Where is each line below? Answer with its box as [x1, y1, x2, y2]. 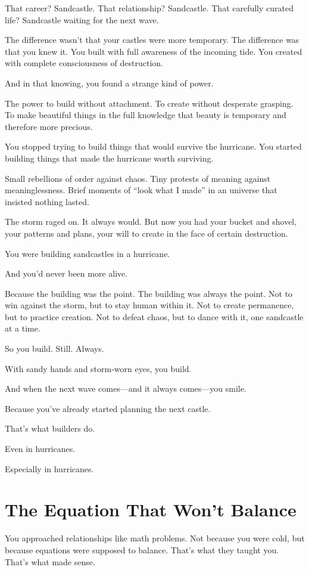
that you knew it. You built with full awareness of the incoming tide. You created [5, 45, 302, 57]
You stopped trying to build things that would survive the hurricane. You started [5, 140, 302, 153]
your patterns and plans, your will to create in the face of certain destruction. [5, 227, 288, 239]
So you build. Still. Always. [5, 342, 104, 355]
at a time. [5, 322, 40, 334]
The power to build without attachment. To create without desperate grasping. [5, 97, 294, 109]
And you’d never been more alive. [5, 267, 128, 280]
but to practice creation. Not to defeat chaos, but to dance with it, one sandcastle [5, 310, 304, 323]
